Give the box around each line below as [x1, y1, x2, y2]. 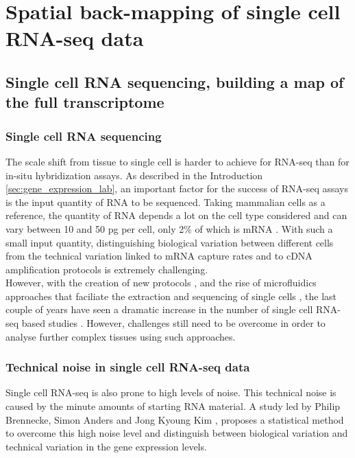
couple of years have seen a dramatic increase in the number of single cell [5, 302, 313, 317]
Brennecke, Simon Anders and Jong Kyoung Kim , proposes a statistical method [5, 412, 344, 426]
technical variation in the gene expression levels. [5, 439, 207, 453]
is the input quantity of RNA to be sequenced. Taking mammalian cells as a [5, 194, 326, 209]
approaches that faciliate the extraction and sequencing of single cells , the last [5, 288, 337, 303]
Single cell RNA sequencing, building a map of [5, 71, 344, 92]
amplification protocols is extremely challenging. [5, 262, 208, 276]
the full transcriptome [5, 91, 164, 113]
